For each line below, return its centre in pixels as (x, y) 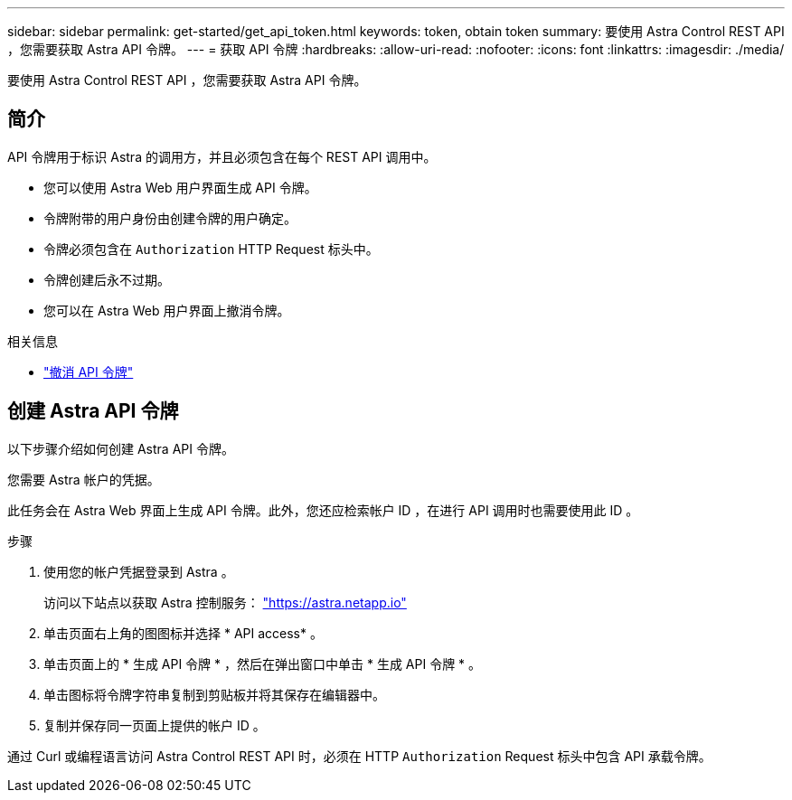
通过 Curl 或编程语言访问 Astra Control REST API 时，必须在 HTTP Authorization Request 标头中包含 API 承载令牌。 (359, 756)
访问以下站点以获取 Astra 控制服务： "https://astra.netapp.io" (225, 602)
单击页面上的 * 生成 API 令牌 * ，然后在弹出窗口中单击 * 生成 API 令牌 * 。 (263, 664)
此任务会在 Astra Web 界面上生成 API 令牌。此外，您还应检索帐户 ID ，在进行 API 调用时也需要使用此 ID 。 (323, 510)
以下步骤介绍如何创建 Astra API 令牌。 (121, 448)
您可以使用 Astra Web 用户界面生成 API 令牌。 (180, 187)
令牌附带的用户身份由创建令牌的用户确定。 (170, 218)
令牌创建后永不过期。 (107, 279)
